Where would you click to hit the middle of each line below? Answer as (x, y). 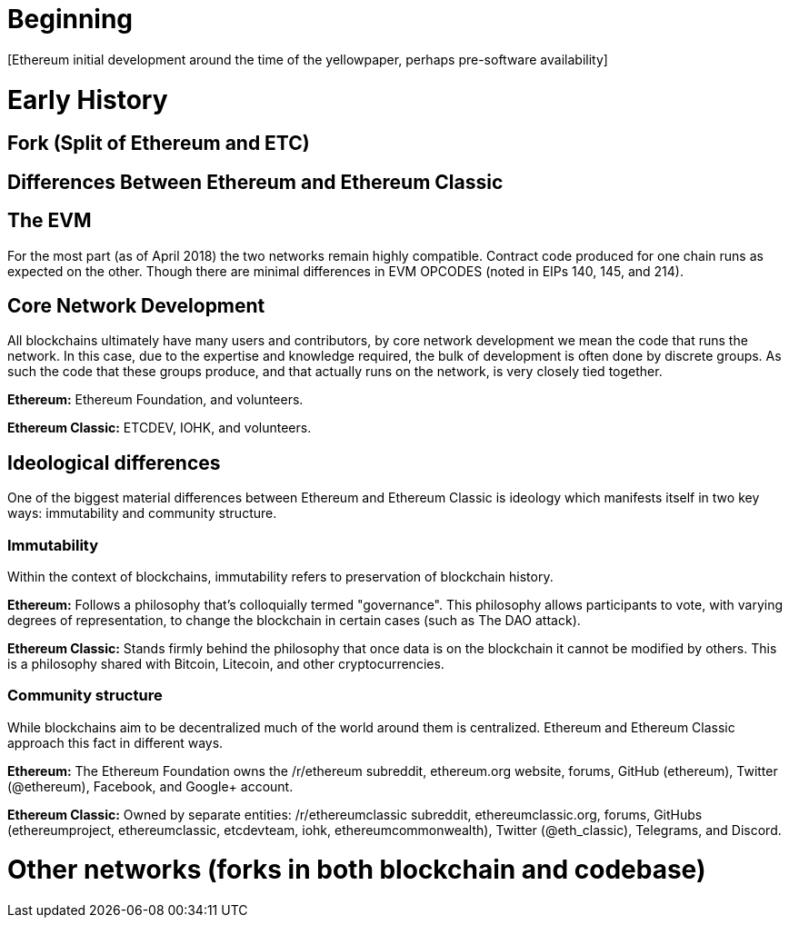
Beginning (70, 19)
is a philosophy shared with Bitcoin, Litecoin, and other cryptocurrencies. (226, 663)
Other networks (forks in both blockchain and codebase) (357, 870)
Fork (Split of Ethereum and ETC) (159, 144)
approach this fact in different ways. (115, 742)
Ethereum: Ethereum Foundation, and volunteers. (155, 400)
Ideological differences (114, 462)
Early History (88, 99)
